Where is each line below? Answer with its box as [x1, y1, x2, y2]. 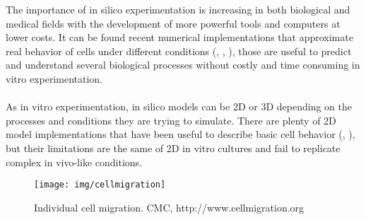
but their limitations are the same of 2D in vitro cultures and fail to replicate [6, 140, 341, 155]
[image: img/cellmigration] [34, 180, 166, 190]
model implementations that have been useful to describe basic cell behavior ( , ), [6, 127, 355, 141]
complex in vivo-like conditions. [6, 154, 142, 169]
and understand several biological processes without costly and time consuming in [6, 57, 360, 72]
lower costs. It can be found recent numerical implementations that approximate [6, 30, 353, 45]
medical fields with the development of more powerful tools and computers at [6, 16, 341, 30]
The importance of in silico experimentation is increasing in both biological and [6, 2, 350, 16]
